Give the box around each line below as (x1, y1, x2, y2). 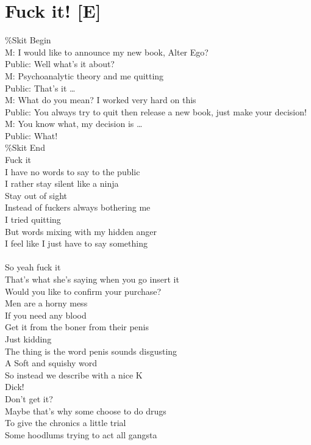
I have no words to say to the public (5, 165, 140, 178)
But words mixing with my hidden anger (5, 225, 157, 237)
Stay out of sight (5, 189, 67, 201)
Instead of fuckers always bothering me (5, 201, 151, 214)
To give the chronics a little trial (5, 416, 126, 429)
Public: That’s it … (5, 81, 76, 94)
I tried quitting (5, 213, 61, 226)
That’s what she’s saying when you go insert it (5, 273, 179, 285)
